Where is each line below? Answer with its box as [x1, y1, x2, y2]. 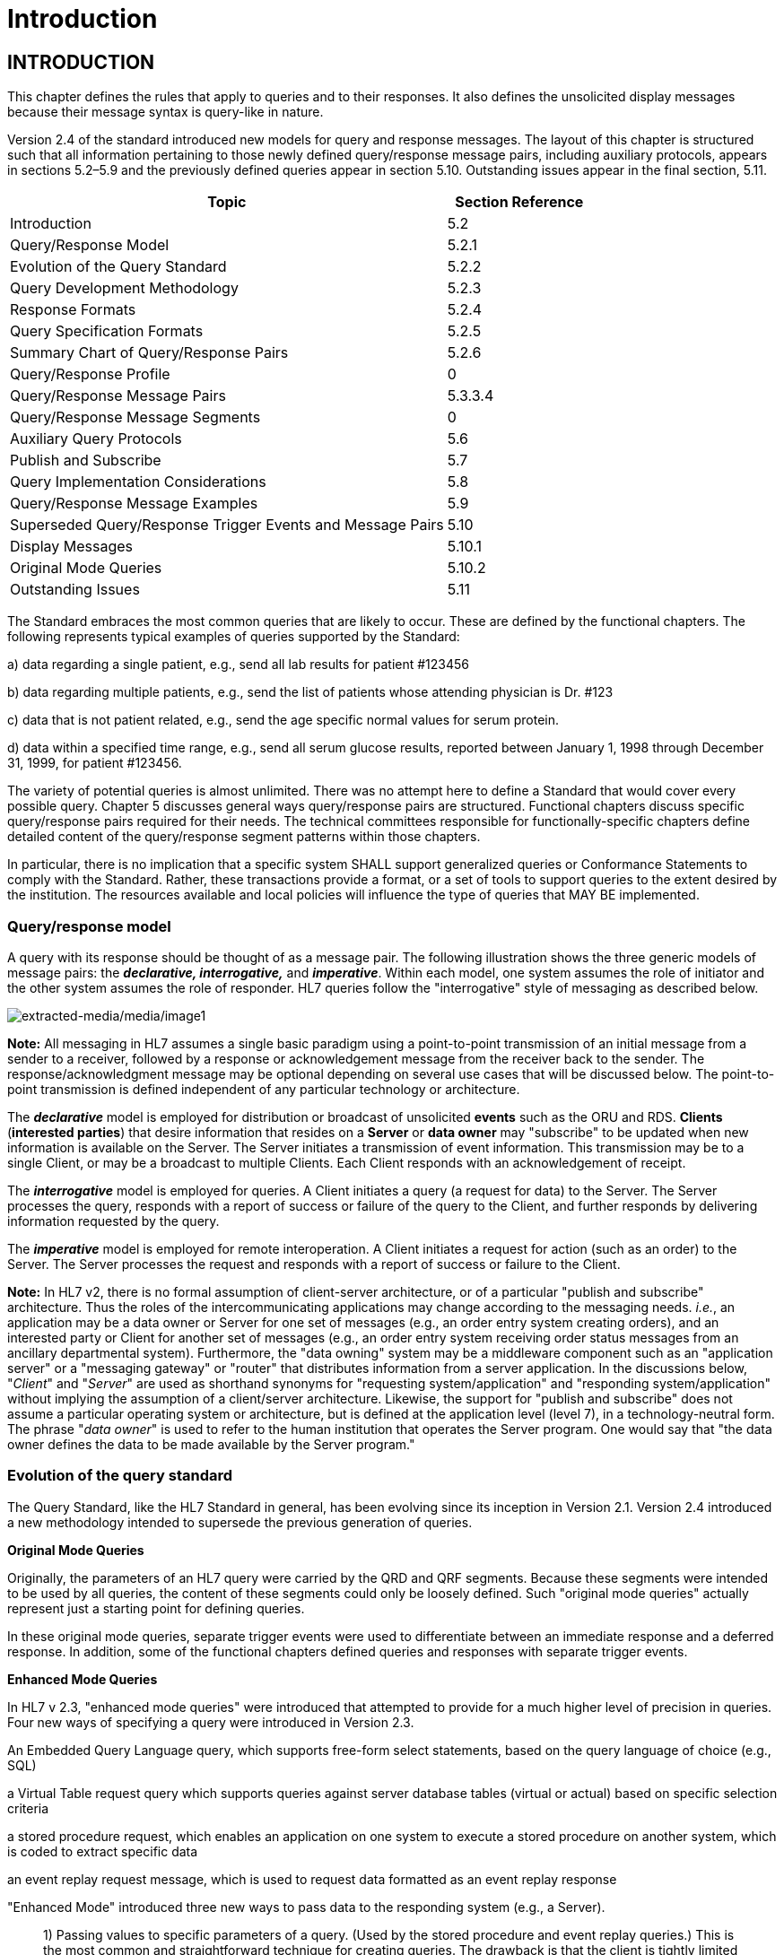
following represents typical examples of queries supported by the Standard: [7, 629, 460, 645]
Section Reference [455, 193, 584, 212]
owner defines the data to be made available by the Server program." [7, 1436, 415, 1452]
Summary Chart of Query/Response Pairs [10, 343, 289, 362]
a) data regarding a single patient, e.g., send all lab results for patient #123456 [7, 656, 470, 673]
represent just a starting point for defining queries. [7, 1600, 305, 1616]
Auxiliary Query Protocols [10, 430, 182, 448]
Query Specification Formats [10, 322, 204, 341]
